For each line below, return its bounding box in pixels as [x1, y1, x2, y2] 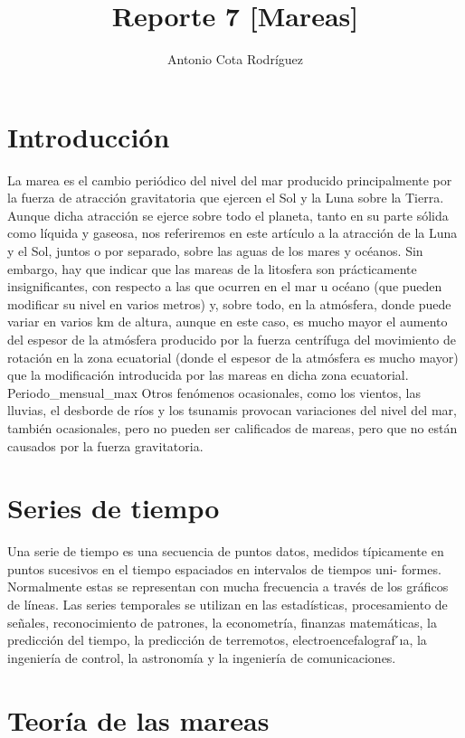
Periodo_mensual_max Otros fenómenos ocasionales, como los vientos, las [7, 383, 422, 402]
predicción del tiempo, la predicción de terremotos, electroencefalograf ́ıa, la [7, 630, 427, 649]
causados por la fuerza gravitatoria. [7, 436, 204, 455]
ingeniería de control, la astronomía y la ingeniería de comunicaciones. [7, 648, 396, 667]
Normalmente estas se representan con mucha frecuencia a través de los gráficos [7, 577, 449, 596]
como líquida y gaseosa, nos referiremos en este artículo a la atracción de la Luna [7, 223, 458, 242]
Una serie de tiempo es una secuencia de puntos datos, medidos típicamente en [7, 542, 444, 561]
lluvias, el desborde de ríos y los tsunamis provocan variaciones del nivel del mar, [7, 401, 457, 420]
